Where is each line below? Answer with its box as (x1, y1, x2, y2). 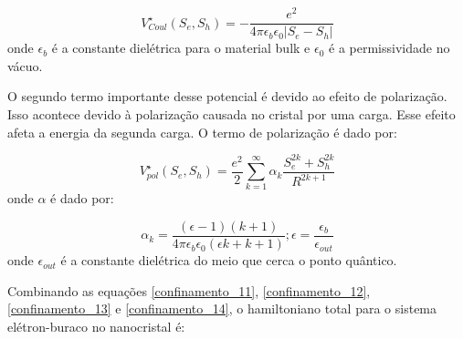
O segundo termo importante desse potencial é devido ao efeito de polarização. (7, 87, 447, 106)
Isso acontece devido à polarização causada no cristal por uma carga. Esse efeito (7, 104, 456, 123)
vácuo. (7, 56, 43, 75)
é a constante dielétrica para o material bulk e (51, 38, 310, 57)
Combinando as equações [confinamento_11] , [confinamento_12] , (7, 281, 371, 300)
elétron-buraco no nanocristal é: (7, 316, 185, 335)
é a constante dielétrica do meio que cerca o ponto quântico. (60, 251, 397, 270)
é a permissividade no (329, 38, 450, 57)
